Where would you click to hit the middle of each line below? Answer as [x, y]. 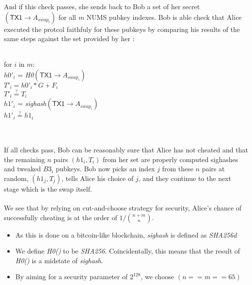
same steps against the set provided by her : [69, 38]
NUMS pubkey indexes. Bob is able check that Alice [164, 17]
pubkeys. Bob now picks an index [105, 169]
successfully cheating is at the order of [61, 217]
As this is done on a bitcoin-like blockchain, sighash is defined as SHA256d [126, 234]
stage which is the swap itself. [48, 188]
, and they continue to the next [185, 178]
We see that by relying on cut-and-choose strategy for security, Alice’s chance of [123, 207]
